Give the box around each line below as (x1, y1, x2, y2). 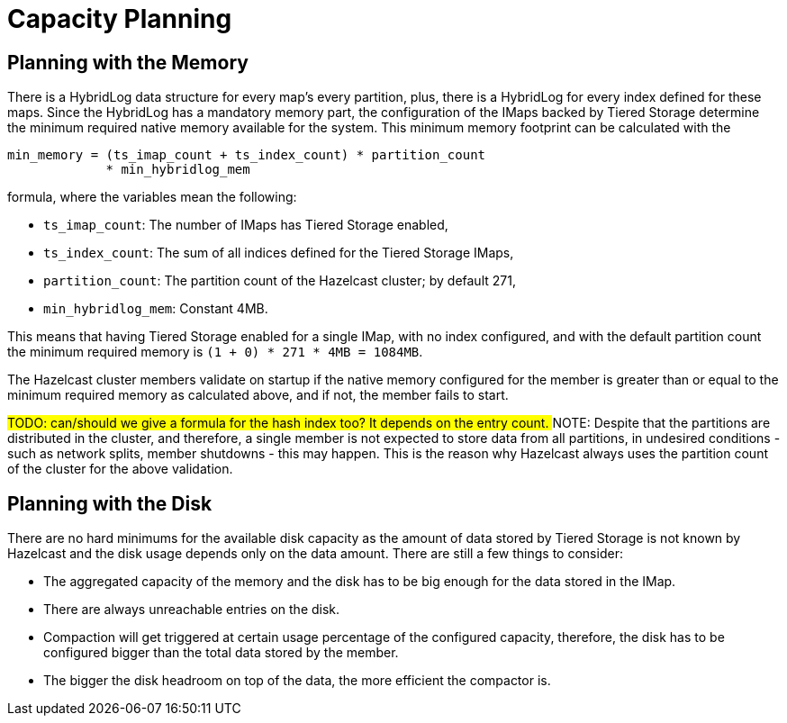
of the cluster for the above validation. (7, 461, 233, 477)
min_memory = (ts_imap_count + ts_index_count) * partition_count (7, 148, 486, 163)
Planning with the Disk (7, 492, 213, 515)
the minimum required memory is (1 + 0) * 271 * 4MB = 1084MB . (7, 344, 423, 360)
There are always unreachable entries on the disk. (43, 601, 340, 618)
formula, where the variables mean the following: (7, 189, 297, 205)
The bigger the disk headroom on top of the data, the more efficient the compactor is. (43, 673, 551, 689)
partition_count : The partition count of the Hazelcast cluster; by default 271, (43, 273, 516, 289)
